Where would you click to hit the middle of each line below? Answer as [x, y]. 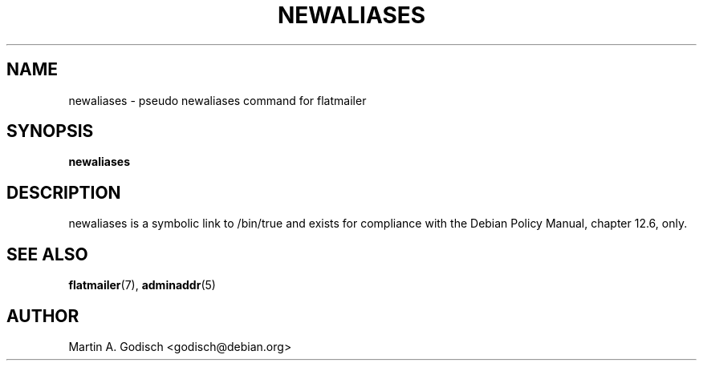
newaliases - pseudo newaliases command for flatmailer [217, 100]
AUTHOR [43, 316]
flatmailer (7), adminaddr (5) [142, 285]
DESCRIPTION [64, 192]
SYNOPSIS [50, 131]
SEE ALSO [47, 254]
